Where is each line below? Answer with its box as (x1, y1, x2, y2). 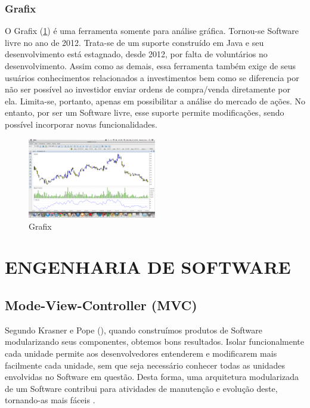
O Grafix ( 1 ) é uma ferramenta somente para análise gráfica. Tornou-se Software (5, 24, 299, 37)
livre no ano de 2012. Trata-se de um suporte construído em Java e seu (5, 36, 264, 48)
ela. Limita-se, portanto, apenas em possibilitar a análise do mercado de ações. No (5, 94, 305, 107)
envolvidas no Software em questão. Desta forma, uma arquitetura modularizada (5, 370, 299, 383)
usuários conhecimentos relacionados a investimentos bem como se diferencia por (5, 71, 299, 84)
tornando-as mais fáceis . (5, 394, 95, 406)
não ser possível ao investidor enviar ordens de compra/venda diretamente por (5, 83, 290, 95)
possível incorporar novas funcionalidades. (5, 118, 157, 130)
